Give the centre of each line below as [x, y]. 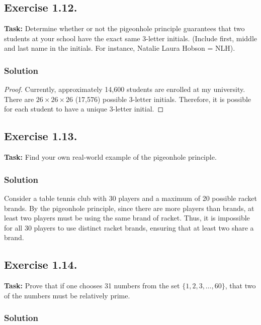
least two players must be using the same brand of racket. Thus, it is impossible [127, 218]
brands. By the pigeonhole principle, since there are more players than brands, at [129, 208]
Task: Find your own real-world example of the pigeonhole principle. [110, 157]
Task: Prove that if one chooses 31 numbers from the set [92, 286]
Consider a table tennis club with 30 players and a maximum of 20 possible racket [130, 198]
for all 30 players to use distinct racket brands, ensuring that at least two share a [129, 227]
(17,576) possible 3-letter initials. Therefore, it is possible [163, 99]
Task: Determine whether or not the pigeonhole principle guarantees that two [124, 28]
